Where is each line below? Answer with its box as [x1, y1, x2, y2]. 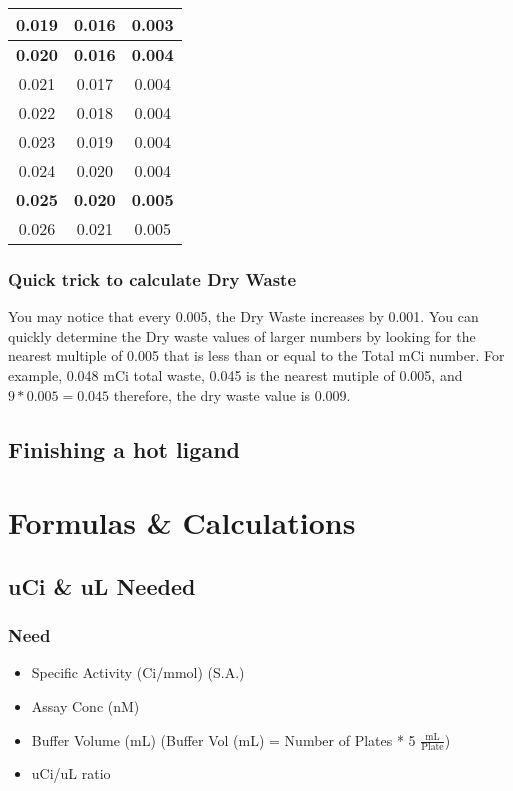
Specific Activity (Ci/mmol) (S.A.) [31, 662, 245, 683]
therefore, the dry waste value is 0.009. [113, 384, 351, 405]
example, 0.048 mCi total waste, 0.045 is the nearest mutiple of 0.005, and [8, 365, 463, 385]
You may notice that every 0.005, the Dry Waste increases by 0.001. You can [8, 306, 479, 327]
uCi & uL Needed [8, 570, 196, 601]
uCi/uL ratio [31, 763, 111, 784]
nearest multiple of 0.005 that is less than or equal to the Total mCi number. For [8, 345, 505, 366]
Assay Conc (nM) [31, 695, 140, 716]
